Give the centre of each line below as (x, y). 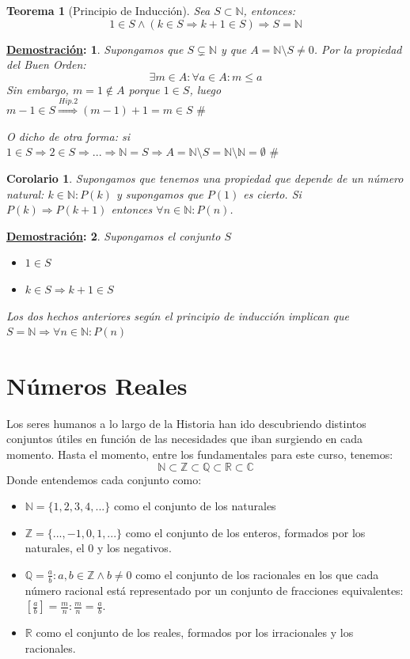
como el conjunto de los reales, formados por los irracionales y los (195, 632)
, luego (205, 89)
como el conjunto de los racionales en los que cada (257, 574)
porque (144, 89)
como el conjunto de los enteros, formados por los (245, 532)
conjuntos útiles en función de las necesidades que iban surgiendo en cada (185, 439)
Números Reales (97, 385)
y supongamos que (159, 193)
